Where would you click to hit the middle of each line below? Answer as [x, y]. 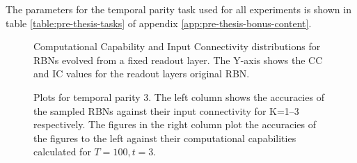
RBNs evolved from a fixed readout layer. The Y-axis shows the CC [178, 60]
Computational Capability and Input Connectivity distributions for [177, 46]
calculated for [62, 152]
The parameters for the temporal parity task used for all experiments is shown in [178, 9]
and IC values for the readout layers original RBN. [142, 73]
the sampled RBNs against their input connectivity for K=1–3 [166, 110]
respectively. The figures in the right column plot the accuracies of [175, 124]
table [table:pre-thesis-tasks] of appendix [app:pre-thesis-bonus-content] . [159, 23]
